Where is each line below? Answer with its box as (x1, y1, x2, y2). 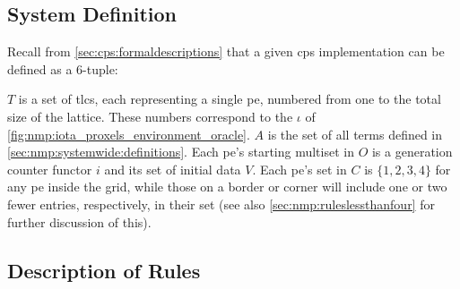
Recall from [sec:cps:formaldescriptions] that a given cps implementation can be (7, 42, 445, 61)
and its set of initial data (104, 159, 241, 178)
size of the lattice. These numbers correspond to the (7, 106, 293, 125)
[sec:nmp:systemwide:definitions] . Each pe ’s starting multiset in (7, 142, 354, 161)
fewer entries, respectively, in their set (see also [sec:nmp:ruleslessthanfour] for (7, 194, 435, 213)
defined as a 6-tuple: (7, 59, 118, 78)
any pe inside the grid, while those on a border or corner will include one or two (7, 177, 447, 196)
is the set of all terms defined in (267, 124, 443, 143)
